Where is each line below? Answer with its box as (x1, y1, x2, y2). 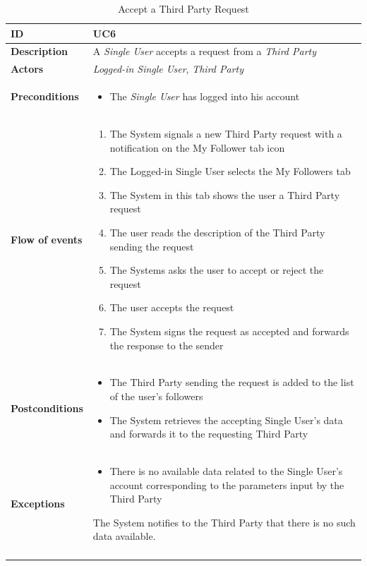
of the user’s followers (109, 388, 203, 403)
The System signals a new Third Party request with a (109, 126, 342, 140)
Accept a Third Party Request (118, 1, 249, 16)
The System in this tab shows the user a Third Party (109, 187, 340, 202)
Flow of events (11, 231, 83, 246)
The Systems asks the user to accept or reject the (109, 263, 324, 277)
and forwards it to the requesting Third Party (109, 426, 308, 441)
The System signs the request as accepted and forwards (109, 323, 349, 338)
